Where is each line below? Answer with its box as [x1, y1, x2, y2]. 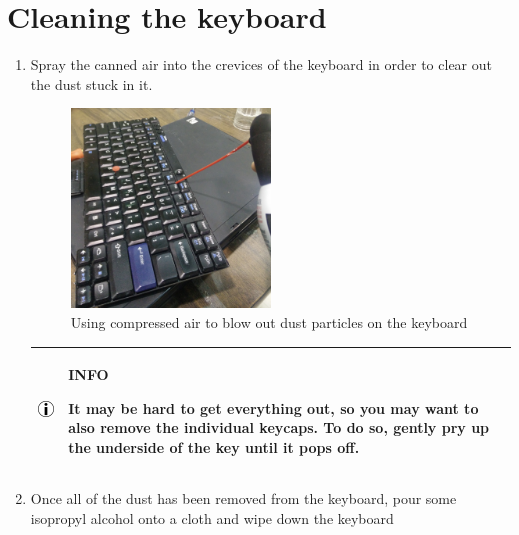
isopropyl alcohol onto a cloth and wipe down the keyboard [30, 507, 394, 528]
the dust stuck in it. [30, 73, 153, 94]
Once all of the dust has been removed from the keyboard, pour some [30, 487, 457, 508]
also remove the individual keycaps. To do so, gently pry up [68, 417, 490, 438]
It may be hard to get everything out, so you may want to [68, 397, 479, 418]
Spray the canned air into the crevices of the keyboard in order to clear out [30, 54, 492, 75]
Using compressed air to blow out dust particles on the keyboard [70, 312, 468, 332]
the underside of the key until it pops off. [68, 436, 360, 457]
